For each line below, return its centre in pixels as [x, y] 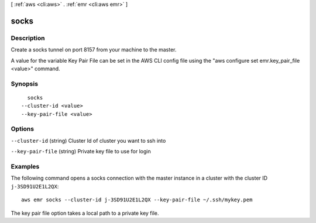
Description [28, 38]
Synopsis [24, 84]
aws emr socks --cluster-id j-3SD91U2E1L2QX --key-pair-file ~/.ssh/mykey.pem [137, 200]
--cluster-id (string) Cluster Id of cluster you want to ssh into [88, 140]
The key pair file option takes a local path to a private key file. [85, 213]
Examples [25, 166]
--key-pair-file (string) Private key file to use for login [81, 152]
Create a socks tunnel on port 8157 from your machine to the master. [94, 50]
